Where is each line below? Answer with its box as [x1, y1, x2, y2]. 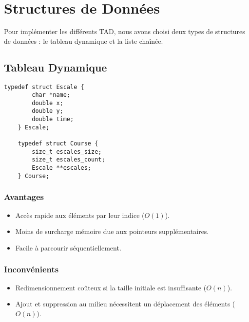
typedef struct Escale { [4, 83, 84, 90]
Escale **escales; [32, 164, 91, 172]
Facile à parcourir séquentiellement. [15, 242, 121, 252]
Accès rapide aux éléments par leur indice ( [15, 210, 145, 220]
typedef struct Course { [18, 140, 98, 147]
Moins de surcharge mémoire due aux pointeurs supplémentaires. [15, 226, 209, 236]
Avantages [4, 191, 44, 203]
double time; [32, 116, 74, 123]
